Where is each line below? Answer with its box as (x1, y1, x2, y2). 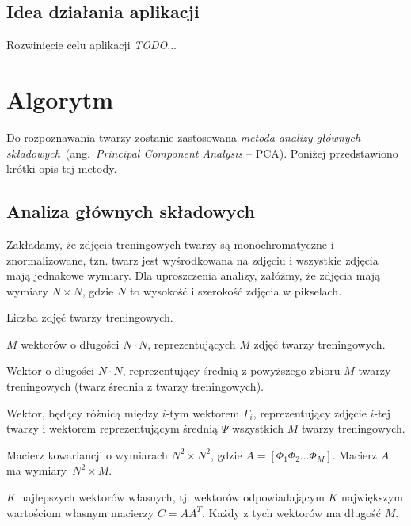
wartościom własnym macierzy (6, 504, 154, 520)
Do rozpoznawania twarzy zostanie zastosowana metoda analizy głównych (6, 128, 361, 145)
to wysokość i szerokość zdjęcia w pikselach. (129, 282, 342, 299)
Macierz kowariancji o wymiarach (6, 446, 168, 463)
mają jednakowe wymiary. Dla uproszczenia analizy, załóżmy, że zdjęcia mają (6, 267, 381, 284)
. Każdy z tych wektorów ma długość (201, 504, 382, 520)
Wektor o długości (6, 362, 94, 379)
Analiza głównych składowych (6, 199, 256, 223)
